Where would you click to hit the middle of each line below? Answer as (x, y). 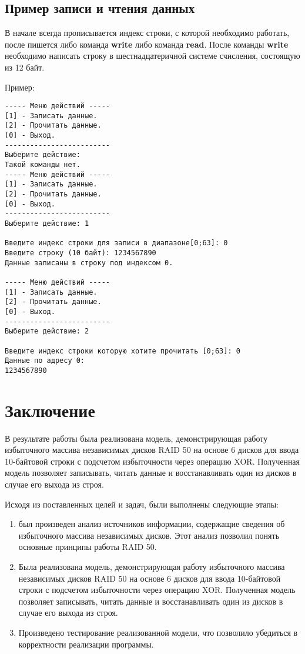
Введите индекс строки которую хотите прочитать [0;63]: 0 (123, 351)
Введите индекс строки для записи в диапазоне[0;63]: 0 (116, 243)
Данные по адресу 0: (45, 361)
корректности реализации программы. (86, 644)
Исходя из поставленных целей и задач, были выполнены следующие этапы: (142, 504)
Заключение (50, 410)
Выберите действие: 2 (47, 331)
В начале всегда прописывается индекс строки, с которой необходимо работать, (147, 33)
